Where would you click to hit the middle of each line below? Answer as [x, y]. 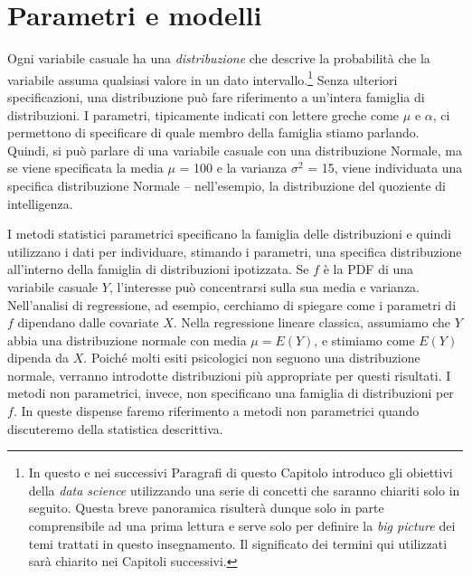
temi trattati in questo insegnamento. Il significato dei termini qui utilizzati [238, 543]
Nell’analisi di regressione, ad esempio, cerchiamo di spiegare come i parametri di [232, 304]
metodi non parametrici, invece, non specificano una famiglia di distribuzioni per [231, 393]
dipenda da [38, 358]
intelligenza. [40, 203]
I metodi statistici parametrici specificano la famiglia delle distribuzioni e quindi [229, 234]
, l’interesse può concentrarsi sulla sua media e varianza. [264, 286]
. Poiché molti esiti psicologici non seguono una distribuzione [252, 358]
